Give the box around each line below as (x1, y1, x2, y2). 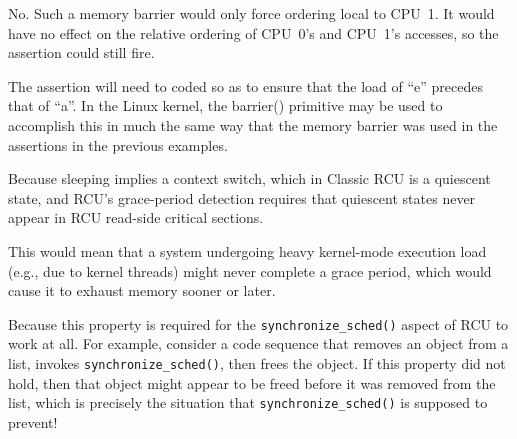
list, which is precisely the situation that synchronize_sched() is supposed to (8, 392, 488, 413)
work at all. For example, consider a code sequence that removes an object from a (8, 333, 509, 354)
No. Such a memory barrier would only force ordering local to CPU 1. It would (8, 3, 495, 23)
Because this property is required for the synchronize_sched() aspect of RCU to (8, 313, 509, 334)
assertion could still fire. (8, 42, 155, 63)
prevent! (8, 411, 58, 432)
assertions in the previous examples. (8, 134, 228, 155)
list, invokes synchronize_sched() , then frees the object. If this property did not (8, 352, 506, 373)
